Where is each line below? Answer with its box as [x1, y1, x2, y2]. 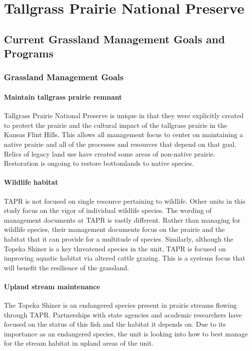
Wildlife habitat [4, 177, 58, 187]
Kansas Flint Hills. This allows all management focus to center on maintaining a [4, 129, 243, 140]
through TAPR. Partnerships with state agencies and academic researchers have [4, 309, 242, 319]
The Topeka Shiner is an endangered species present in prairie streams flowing [4, 300, 237, 310]
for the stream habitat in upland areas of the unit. [4, 338, 154, 348]
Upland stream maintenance [4, 281, 101, 291]
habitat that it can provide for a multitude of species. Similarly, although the [4, 233, 234, 244]
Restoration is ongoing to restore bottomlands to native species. [4, 158, 194, 168]
